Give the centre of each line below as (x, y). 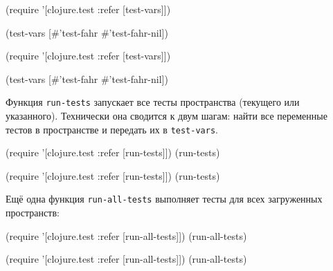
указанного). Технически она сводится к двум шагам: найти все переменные (166, 116)
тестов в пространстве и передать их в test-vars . (112, 129)
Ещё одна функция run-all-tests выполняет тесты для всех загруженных (164, 199)
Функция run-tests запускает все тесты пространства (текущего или (153, 102)
